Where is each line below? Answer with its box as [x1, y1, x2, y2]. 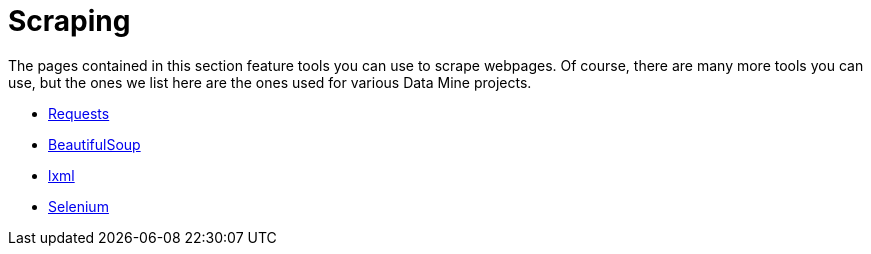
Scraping [8, 4, 131, 38]
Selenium [48, 197, 109, 215]
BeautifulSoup [48, 135, 141, 153]
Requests [48, 104, 110, 122]
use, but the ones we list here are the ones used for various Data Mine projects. [8, 73, 532, 91]
